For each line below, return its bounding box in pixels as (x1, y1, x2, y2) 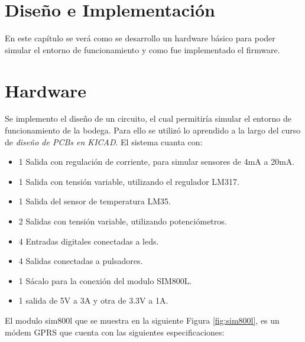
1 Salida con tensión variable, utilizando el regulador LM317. (18, 175, 239, 187)
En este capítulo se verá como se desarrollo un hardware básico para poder (5, 32, 275, 44)
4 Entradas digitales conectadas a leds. (18, 234, 159, 247)
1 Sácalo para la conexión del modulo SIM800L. (18, 274, 192, 286)
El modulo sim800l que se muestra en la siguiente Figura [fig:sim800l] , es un (5, 314, 280, 326)
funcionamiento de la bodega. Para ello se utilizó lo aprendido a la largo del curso (5, 124, 301, 136)
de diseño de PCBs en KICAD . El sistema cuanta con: (5, 135, 203, 148)
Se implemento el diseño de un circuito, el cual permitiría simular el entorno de (5, 112, 291, 125)
